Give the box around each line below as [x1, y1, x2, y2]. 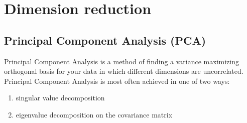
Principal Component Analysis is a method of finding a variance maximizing [4, 56, 239, 66]
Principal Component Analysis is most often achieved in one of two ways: [4, 75, 230, 86]
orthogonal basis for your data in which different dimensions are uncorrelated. [4, 66, 243, 76]
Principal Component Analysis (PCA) [4, 32, 206, 48]
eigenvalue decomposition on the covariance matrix [16, 109, 173, 119]
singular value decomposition [16, 92, 105, 103]
